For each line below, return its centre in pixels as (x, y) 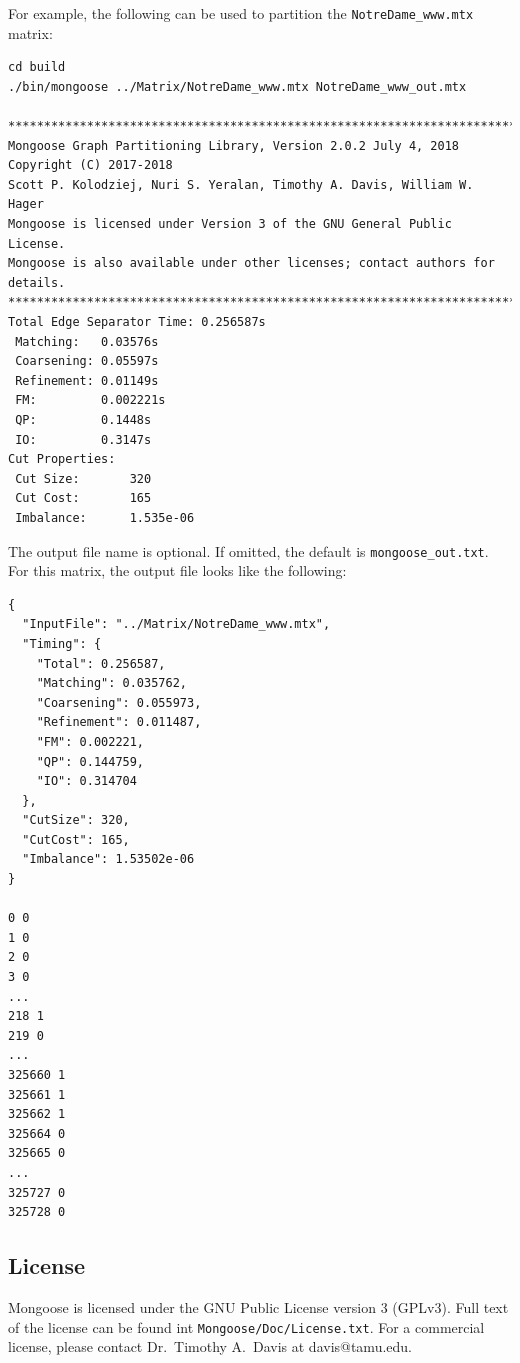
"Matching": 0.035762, (111, 683)
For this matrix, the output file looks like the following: (177, 570)
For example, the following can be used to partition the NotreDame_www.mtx (241, 13)
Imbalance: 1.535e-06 (105, 517)
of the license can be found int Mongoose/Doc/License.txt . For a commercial (246, 1326)
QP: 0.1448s (83, 419)
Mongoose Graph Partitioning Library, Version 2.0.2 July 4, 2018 (234, 145)
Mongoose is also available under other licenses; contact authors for (251, 263)
